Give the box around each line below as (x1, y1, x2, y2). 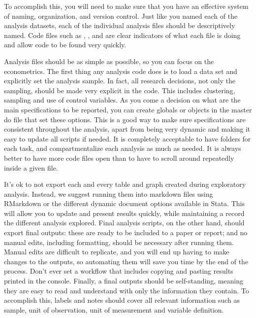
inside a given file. (4, 162, 58, 173)
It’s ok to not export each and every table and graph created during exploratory (4, 179, 246, 189)
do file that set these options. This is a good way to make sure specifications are (4, 114, 246, 124)
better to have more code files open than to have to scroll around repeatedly (4, 152, 234, 163)
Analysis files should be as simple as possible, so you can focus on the (4, 56, 214, 66)
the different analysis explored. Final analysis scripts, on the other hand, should (4, 217, 245, 228)
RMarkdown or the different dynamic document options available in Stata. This (4, 198, 245, 209)
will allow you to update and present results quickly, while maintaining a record (4, 208, 245, 218)
